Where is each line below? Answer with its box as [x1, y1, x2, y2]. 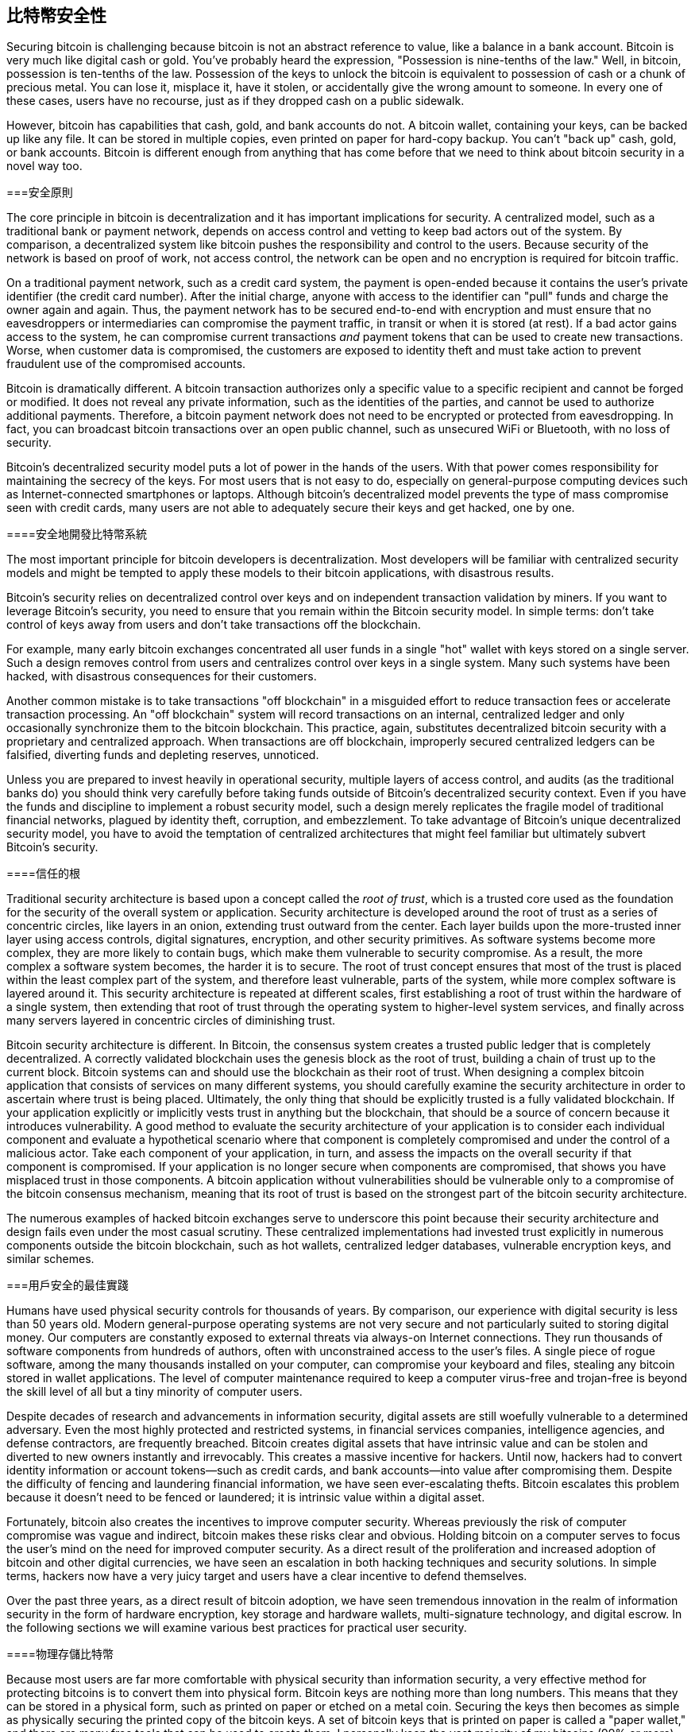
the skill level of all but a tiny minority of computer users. [6, 1385, 303, 1399]
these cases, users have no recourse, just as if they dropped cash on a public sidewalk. [6, 94, 465, 108]
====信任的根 [6, 866, 81, 881]
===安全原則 [6, 185, 73, 200]
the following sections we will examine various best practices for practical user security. [6, 1621, 467, 1635]
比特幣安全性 [6, 6, 106, 25]
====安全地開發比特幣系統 [6, 527, 148, 541]
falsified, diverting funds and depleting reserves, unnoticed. [6, 748, 319, 762]
